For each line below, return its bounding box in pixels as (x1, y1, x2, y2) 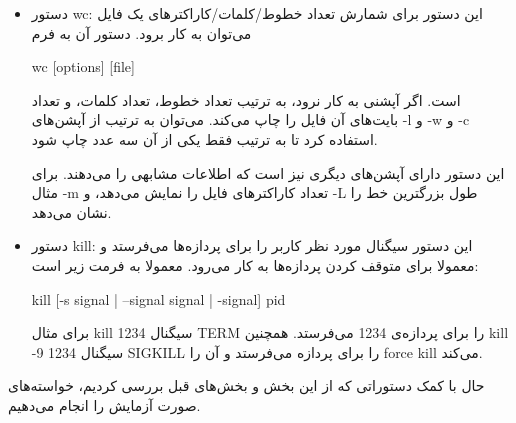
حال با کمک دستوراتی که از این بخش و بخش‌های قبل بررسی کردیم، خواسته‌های (8, 375, 485, 396)
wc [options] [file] (31, 56, 135, 77)
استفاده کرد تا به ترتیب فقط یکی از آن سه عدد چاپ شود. (31, 128, 378, 149)
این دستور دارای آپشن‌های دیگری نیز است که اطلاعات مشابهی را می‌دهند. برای (31, 162, 505, 183)
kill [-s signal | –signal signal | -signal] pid (31, 288, 286, 309)
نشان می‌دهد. (31, 201, 112, 222)
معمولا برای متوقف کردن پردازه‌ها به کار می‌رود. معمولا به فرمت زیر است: (31, 254, 479, 275)
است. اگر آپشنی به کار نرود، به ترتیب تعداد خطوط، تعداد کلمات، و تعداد (31, 89, 461, 110)
